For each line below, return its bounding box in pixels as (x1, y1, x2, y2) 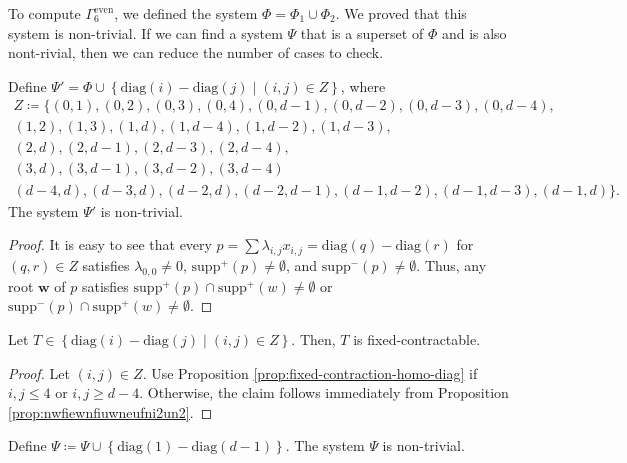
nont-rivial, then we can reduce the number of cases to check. (8, 42, 384, 63)
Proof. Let (8, 362, 70, 383)
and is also (441, 22, 507, 43)
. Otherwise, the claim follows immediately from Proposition (139, 382, 509, 403)
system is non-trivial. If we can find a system (8, 22, 283, 43)
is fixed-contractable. (353, 328, 481, 349)
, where (340, 75, 386, 96)
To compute (8, 3, 81, 23)
